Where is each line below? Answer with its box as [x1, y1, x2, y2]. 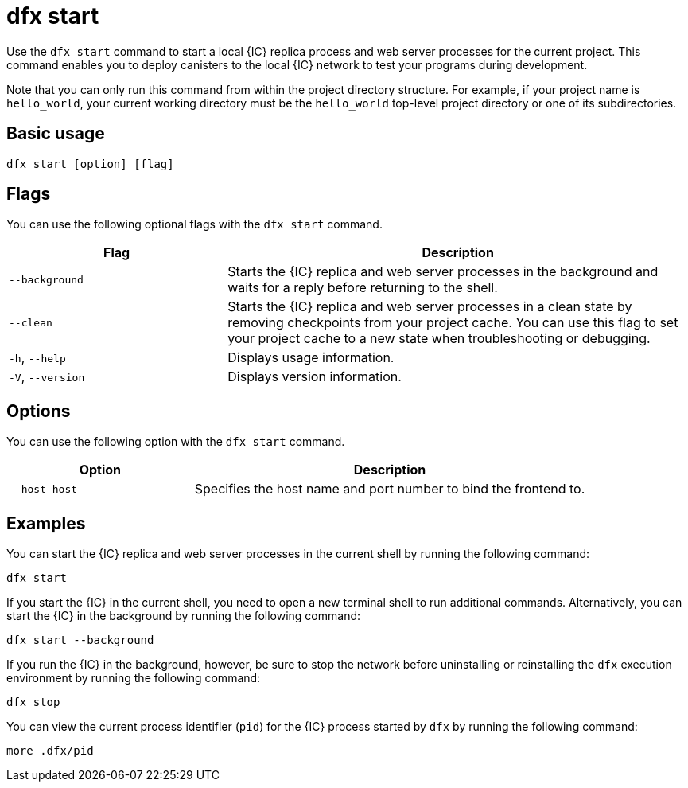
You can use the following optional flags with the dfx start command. [6, 217, 383, 232]
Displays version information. [227, 369, 402, 385]
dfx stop [6, 696, 60, 709]
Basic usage [6, 123, 105, 144]
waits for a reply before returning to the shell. [227, 279, 498, 296]
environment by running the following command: [6, 671, 261, 685]
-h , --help [9, 349, 66, 366]
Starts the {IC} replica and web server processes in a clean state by [227, 298, 632, 315]
